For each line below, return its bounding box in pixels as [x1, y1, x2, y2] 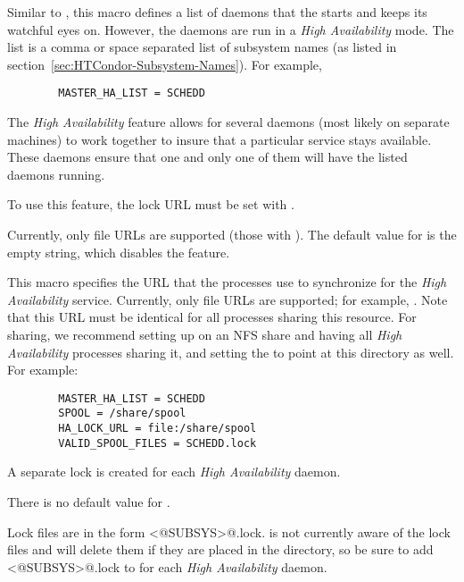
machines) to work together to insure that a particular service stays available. [7, 130, 432, 148]
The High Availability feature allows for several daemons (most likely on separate [7, 113, 450, 131]
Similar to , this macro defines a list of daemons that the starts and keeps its [7, 3, 427, 21]
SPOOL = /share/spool [58, 407, 186, 420]
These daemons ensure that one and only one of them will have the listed [7, 148, 408, 166]
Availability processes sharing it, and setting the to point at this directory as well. [7, 342, 454, 361]
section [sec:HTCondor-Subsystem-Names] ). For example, [7, 55, 322, 73]
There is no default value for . [7, 492, 170, 510]
